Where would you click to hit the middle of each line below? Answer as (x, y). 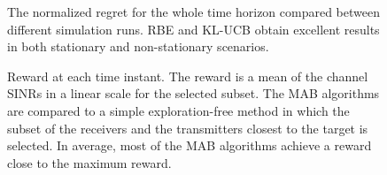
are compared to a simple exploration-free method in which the (178, 110)
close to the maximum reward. (89, 162)
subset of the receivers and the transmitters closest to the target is (188, 128)
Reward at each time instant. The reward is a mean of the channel (188, 76)
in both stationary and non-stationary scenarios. (138, 46)
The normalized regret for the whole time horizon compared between (193, 11)
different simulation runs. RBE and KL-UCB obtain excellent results (193, 29)
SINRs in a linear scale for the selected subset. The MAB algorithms (193, 93)
